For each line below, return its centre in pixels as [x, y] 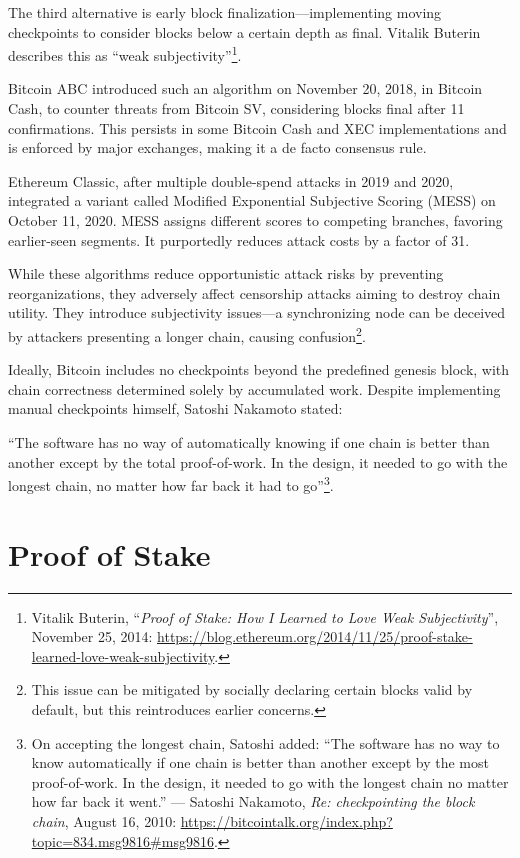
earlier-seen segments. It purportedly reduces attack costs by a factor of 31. [239, 239]
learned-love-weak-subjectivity [123, 655]
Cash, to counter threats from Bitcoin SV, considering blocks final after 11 [236, 108]
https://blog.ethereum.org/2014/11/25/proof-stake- [315, 636]
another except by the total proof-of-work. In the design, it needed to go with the [258, 461]
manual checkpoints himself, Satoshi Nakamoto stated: [175, 408]
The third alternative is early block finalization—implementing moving [225, 12]
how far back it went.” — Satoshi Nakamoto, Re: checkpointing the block [253, 801]
